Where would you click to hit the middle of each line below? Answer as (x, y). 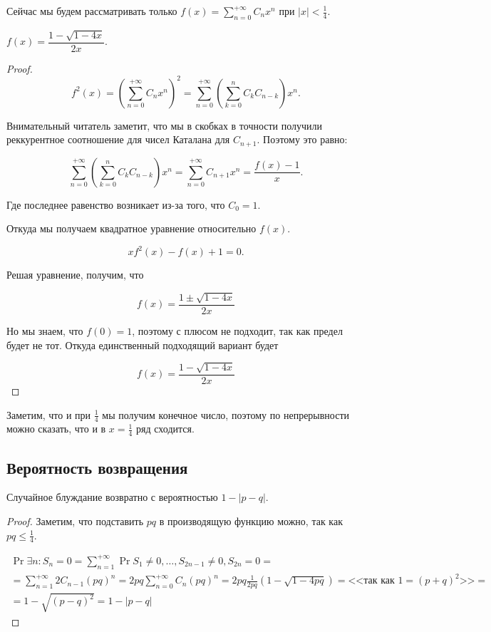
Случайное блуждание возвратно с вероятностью (112, 497)
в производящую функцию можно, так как (251, 520)
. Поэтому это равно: (302, 139)
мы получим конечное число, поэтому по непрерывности (226, 414)
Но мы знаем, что (45, 330)
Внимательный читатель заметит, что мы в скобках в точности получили (165, 125)
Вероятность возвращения (97, 467)
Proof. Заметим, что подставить (75, 520)
